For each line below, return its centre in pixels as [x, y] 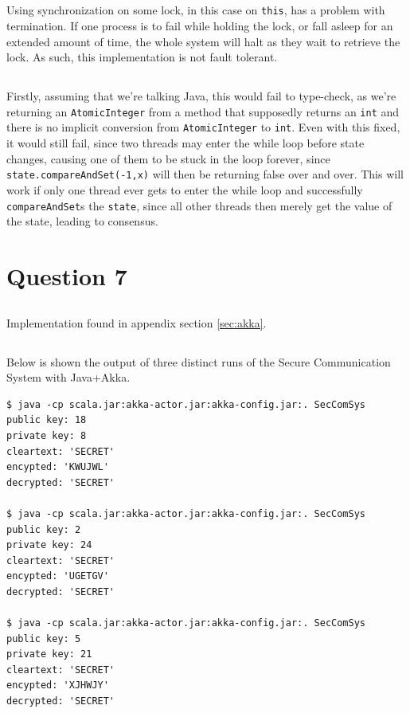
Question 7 [67, 276]
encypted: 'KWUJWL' [58, 467]
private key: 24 [49, 545]
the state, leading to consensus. [82, 221]
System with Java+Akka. [68, 377]
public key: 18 [47, 420]
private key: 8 [47, 435]
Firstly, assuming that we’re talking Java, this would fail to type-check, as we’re [201, 96]
